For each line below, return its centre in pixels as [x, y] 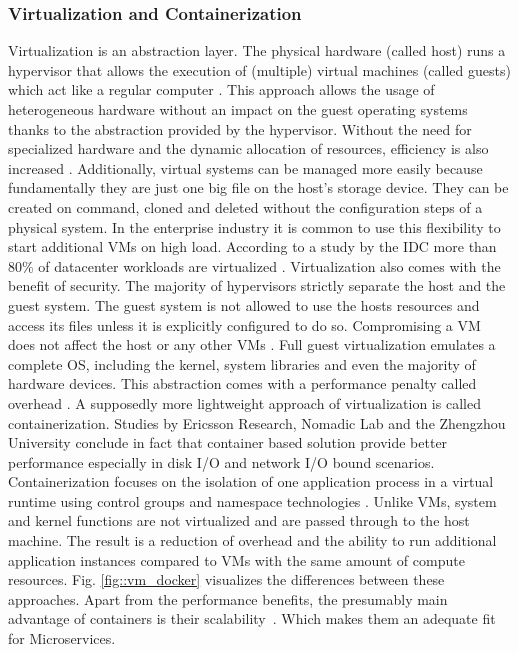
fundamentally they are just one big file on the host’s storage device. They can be [258, 187]
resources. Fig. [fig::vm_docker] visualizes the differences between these [226, 579]
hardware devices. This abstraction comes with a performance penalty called [242, 383]
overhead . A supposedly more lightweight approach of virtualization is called [244, 402]
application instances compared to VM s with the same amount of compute [236, 559]
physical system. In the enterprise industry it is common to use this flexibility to [254, 226]
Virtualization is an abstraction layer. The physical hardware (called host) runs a [257, 50]
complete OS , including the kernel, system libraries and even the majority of [242, 363]
